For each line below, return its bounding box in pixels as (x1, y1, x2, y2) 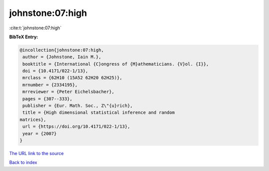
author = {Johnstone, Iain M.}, (22, 54, 102, 60)
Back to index (9, 160, 37, 166)
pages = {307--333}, (22, 96, 73, 101)
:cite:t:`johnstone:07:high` (9, 25, 62, 31)
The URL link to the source (9, 150, 64, 156)
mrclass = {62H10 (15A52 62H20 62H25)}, (22, 75, 123, 81)
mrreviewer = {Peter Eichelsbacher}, (22, 89, 115, 94)
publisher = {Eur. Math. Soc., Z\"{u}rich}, (22, 103, 133, 109)
